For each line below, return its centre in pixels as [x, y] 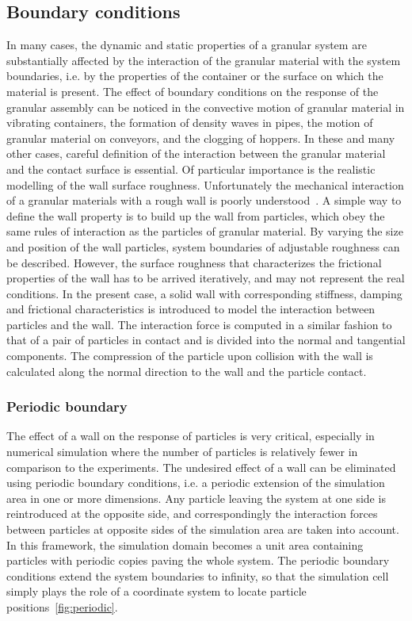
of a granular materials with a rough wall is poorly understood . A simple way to [204, 200]
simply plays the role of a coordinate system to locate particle [156, 591]
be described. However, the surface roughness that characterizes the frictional [194, 262]
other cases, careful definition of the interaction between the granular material [196, 153]
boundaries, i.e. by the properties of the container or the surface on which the [195, 76]
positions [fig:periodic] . [62, 607]
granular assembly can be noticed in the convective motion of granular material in [206, 107]
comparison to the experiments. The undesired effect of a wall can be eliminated [201, 467]
